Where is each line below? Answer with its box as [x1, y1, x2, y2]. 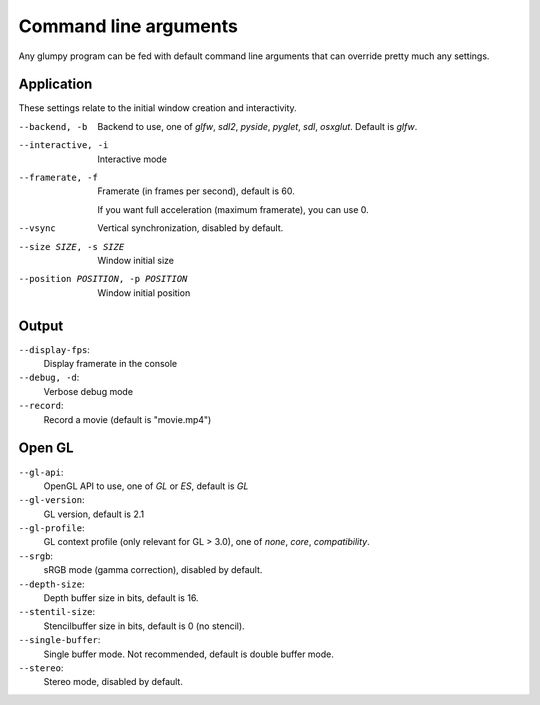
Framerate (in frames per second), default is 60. [97, 185, 295, 197]
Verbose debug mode [43, 385, 134, 397]
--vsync [18, 223, 57, 234]
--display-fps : [18, 343, 90, 355]
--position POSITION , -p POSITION [18, 273, 188, 285]
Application [18, 76, 93, 93]
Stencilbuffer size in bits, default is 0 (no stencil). [43, 620, 245, 632]
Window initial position [97, 286, 191, 299]
